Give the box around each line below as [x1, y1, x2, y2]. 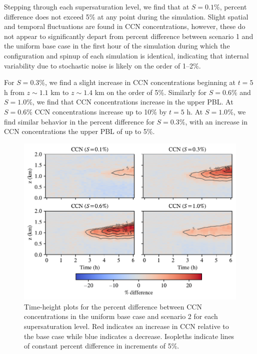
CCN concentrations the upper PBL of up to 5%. [4, 126, 155, 136]
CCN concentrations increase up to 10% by [34, 106, 167, 116]
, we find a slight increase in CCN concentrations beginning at [44, 77, 235, 87]
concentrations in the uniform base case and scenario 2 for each [24, 311, 218, 321]
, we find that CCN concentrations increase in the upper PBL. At [32, 96, 233, 107]
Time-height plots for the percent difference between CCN [24, 301, 202, 311]
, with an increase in [185, 116, 247, 126]
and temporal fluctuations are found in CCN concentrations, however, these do [4, 21, 245, 31]
